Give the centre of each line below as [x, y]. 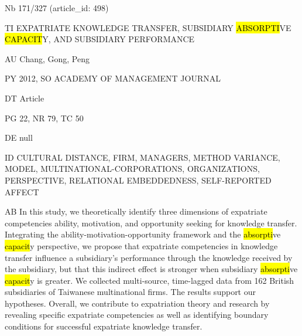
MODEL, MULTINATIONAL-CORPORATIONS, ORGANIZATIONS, [132, 169]
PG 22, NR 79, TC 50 [44, 118]
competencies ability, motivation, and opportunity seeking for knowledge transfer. [151, 223]
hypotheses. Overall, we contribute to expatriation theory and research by [137, 303]
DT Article [25, 98]
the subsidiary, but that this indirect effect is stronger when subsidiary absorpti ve [151, 269]
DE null [19, 138]
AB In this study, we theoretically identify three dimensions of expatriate [136, 211]
